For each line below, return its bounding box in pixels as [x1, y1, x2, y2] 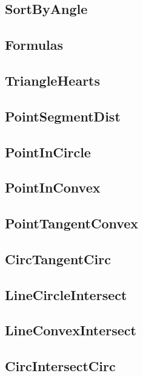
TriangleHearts [5, 70, 101, 89]
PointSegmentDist [5, 106, 121, 125]
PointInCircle [5, 142, 91, 161]
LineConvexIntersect [5, 321, 136, 340]
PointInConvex [5, 178, 101, 197]
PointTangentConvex [5, 214, 139, 233]
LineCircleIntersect [5, 285, 127, 304]
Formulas [5, 35, 64, 54]
